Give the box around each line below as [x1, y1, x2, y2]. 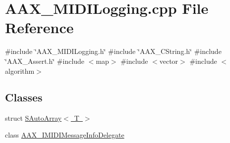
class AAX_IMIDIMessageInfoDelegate [5, 129, 124, 140]
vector [159, 55, 178, 66]
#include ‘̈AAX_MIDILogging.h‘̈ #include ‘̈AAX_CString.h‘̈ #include [5, 46, 222, 56]
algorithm [5, 65, 35, 76]
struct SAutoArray [5, 113, 62, 123]
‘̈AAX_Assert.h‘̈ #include [5, 55, 85, 66]
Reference [5, 17, 74, 38]
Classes [5, 90, 43, 105]
